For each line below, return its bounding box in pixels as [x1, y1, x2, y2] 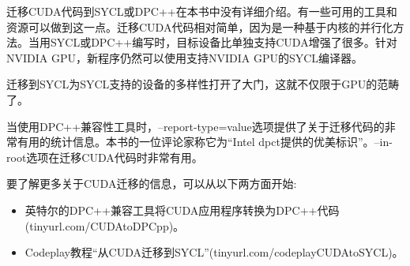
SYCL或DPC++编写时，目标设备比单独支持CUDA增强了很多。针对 [50, 34, 397, 51]
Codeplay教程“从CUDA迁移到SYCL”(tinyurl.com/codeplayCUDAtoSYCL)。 [24, 244, 404, 260]
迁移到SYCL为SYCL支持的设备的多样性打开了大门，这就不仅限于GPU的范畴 [6, 76, 400, 92]
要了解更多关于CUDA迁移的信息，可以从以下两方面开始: [6, 175, 297, 192]
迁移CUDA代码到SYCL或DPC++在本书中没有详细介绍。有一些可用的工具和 [6, 3, 397, 19]
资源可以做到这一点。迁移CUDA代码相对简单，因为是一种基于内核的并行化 [6, 18, 393, 35]
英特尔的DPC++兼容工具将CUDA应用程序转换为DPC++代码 [24, 201, 340, 218]
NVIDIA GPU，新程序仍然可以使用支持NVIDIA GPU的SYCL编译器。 [6, 49, 363, 66]
